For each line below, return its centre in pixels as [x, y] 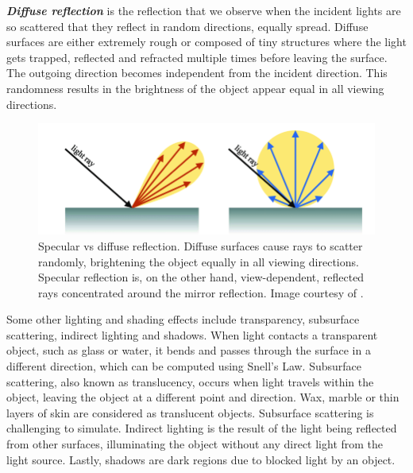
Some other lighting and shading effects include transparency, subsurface [183, 319]
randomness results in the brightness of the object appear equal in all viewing [195, 88]
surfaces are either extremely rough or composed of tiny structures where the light [206, 42]
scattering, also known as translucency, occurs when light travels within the [190, 381]
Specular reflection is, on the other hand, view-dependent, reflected [201, 277]
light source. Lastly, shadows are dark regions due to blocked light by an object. [201, 459]
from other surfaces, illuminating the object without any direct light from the [195, 444]
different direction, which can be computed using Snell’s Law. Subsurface [184, 366]
